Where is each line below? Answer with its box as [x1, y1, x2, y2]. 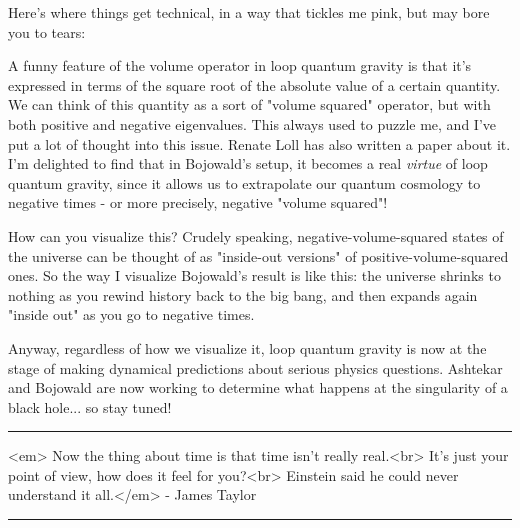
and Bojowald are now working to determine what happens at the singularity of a [8, 377, 508, 398]
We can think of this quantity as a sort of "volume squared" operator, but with [8, 94, 491, 115]
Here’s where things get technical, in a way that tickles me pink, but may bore [8, 2, 490, 22]
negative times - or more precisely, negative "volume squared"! [8, 192, 388, 213]
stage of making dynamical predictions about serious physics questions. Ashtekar [8, 357, 503, 378]
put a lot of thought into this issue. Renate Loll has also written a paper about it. [8, 133, 511, 154]
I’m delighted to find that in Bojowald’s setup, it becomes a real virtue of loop [8, 153, 488, 174]
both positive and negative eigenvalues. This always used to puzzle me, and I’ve [8, 113, 497, 134]
